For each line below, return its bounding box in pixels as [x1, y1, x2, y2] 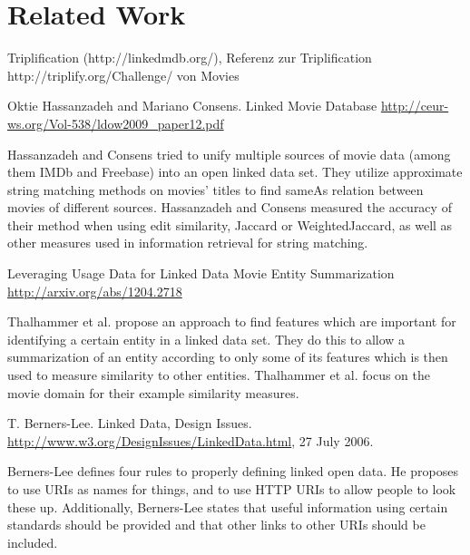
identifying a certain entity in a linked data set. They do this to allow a [7, 329, 406, 348]
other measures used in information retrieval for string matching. [7, 233, 368, 252]
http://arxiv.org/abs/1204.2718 [7, 281, 182, 300]
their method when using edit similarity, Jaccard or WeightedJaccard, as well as [7, 215, 453, 234]
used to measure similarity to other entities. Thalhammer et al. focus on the [7, 365, 431, 385]
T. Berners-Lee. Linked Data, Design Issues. [7, 414, 252, 433]
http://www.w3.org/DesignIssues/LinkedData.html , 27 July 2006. [7, 431, 374, 450]
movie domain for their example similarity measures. [7, 383, 299, 402]
